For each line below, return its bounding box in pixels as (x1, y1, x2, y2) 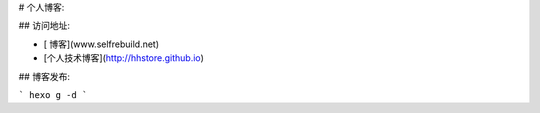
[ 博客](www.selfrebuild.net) (43, 38, 160, 50)
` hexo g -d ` (18, 89, 88, 100)
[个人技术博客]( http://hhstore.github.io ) (43, 52, 205, 64)
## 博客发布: (18, 70, 70, 82)
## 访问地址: (18, 20, 70, 32)
